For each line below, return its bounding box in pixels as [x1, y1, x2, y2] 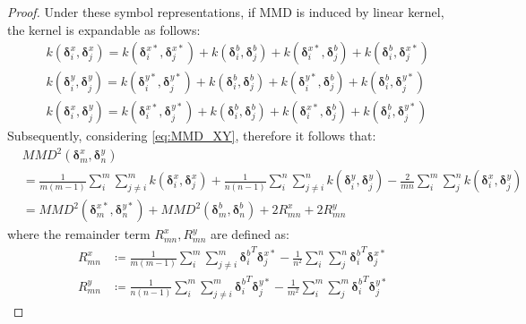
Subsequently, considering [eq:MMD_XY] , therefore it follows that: [7, 126, 376, 145]
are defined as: [210, 225, 289, 243]
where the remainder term [7, 225, 151, 243]
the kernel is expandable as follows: [7, 20, 201, 38]
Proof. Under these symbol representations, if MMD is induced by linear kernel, [7, 3, 444, 21]
